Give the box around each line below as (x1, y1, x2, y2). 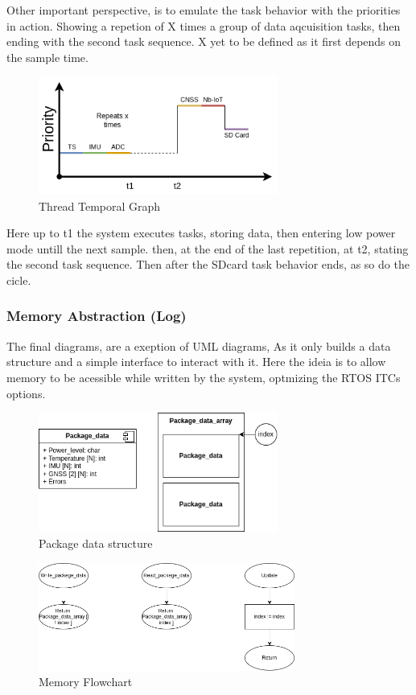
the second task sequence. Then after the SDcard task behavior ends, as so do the (6, 256, 410, 273)
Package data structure (39, 535, 153, 552)
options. (6, 385, 46, 401)
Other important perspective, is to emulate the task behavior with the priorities (6, 2, 401, 18)
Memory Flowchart (39, 673, 133, 690)
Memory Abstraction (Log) (6, 306, 187, 326)
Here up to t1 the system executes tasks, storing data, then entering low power (6, 224, 396, 241)
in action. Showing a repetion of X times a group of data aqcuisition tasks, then (6, 17, 401, 34)
